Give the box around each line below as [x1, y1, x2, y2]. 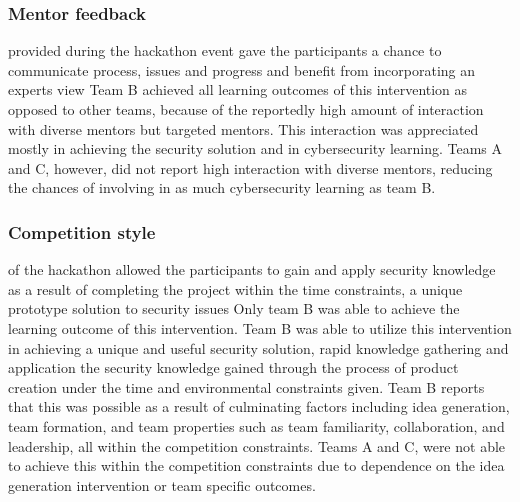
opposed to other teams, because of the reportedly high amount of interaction [8, 99, 484, 119]
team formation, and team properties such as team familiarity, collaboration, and [8, 415, 505, 436]
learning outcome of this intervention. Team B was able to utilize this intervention [8, 317, 512, 338]
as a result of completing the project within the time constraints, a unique [8, 278, 463, 299]
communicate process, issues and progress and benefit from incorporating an [8, 59, 476, 80]
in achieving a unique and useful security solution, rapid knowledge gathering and [8, 337, 509, 358]
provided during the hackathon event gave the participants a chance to [8, 40, 442, 61]
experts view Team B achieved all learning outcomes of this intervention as [8, 79, 468, 100]
